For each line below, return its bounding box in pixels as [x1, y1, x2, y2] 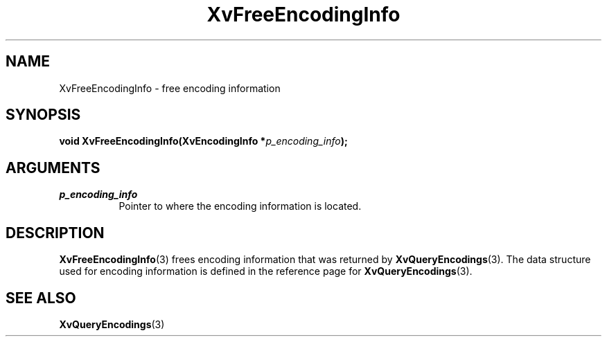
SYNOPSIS [6, 106, 81, 124]
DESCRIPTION [6, 224, 105, 242]
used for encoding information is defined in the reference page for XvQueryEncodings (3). [59, 265, 473, 278]
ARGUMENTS [6, 159, 100, 177]
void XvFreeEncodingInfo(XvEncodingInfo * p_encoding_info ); [59, 135, 348, 147]
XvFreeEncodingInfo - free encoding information [59, 82, 281, 94]
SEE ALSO [6, 289, 76, 307]
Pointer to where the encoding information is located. [118, 200, 362, 213]
